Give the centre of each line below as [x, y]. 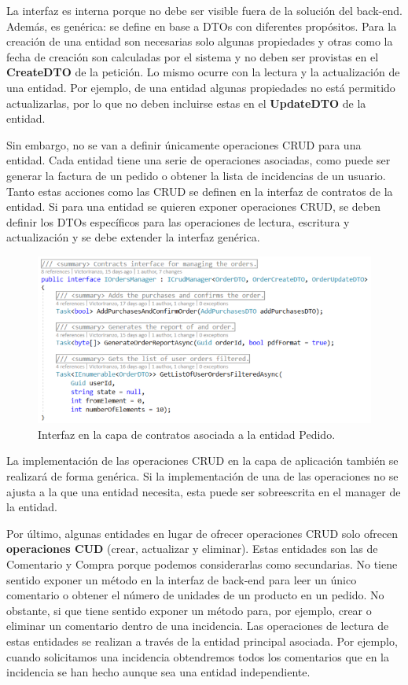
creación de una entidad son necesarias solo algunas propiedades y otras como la [200, 41]
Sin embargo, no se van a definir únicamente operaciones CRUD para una [184, 144]
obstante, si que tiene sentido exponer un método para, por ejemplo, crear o [189, 610]
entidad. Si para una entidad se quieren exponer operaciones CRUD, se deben [194, 206]
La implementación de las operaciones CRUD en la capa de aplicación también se [202, 460]
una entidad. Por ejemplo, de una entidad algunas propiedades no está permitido [201, 87]
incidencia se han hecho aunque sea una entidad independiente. [158, 672]
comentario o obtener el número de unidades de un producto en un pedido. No [195, 595]
